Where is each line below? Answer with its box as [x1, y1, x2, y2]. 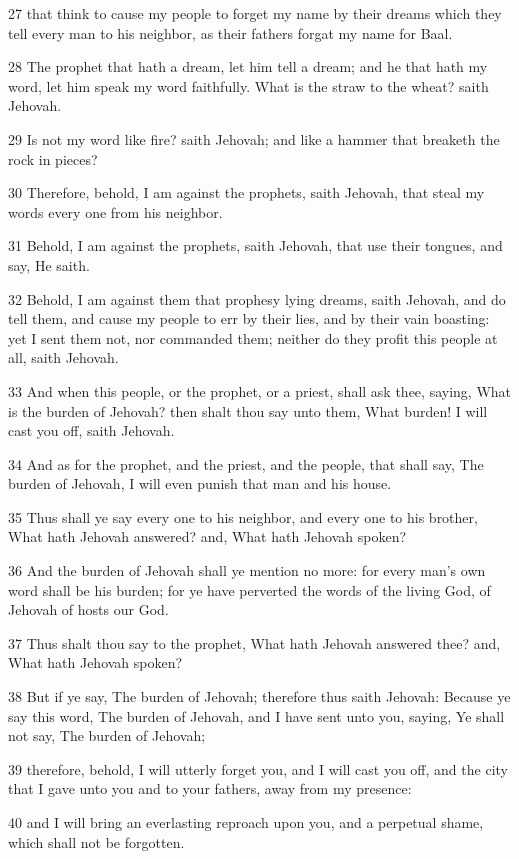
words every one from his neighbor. [8, 201, 223, 222]
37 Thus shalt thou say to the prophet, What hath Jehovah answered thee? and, [8, 632, 501, 653]
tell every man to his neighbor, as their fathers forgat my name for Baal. [8, 22, 453, 43]
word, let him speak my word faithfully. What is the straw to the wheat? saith [8, 75, 489, 96]
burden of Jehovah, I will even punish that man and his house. [8, 473, 392, 494]
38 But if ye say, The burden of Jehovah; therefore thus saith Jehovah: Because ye [8, 686, 511, 707]
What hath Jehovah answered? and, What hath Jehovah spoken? [8, 526, 407, 547]
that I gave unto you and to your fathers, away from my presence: [8, 778, 412, 799]
